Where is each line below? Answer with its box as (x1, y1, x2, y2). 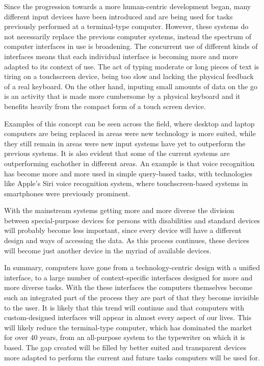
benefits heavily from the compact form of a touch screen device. (4, 100, 206, 111)
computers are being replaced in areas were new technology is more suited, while (4, 128, 256, 139)
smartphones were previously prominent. (4, 188, 130, 198)
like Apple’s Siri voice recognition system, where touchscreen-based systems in (4, 178, 248, 189)
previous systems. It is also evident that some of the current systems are (4, 148, 230, 159)
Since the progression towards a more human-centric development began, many (4, 1, 251, 11)
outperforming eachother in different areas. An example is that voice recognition (4, 158, 255, 168)
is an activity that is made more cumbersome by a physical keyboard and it (4, 91, 241, 101)
